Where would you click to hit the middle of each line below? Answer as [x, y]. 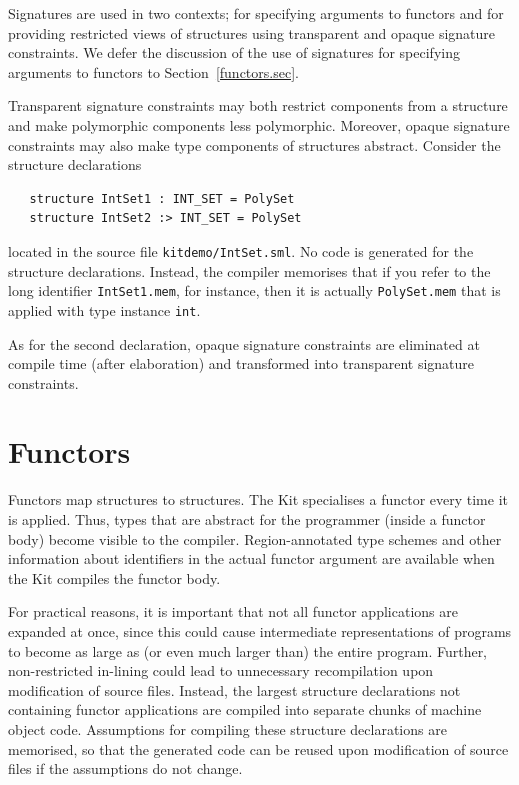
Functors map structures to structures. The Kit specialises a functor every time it [258, 499]
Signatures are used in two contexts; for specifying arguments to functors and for [256, 13]
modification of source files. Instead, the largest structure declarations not [234, 689]
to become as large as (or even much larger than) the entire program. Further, [248, 650]
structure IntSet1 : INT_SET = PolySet [162, 198]
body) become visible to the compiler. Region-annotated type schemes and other [255, 538]
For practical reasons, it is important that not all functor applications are [233, 611]
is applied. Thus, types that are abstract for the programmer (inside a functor [247, 519]
